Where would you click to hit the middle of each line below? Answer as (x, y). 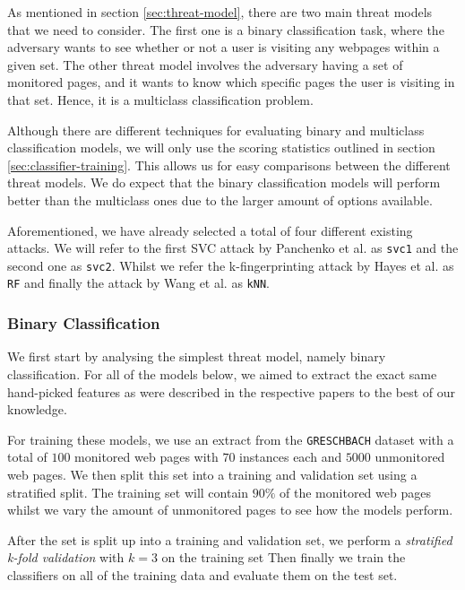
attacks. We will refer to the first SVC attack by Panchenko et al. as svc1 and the (233, 248)
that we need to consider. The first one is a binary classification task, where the (226, 29)
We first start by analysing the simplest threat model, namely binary (197, 356)
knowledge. (37, 409)
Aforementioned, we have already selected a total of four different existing (210, 230)
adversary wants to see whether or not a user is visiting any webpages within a (224, 47)
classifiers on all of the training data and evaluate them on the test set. (202, 574)
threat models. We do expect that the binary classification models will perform (224, 182)
